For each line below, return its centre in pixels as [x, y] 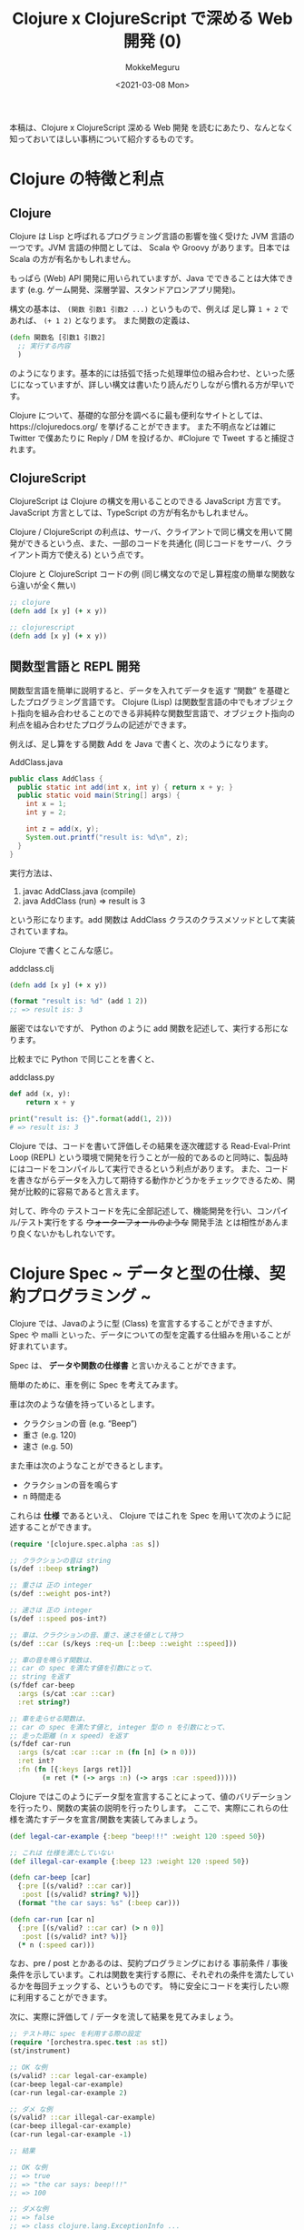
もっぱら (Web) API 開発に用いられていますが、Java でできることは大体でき [152, 277]
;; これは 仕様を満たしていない [61, 1852]
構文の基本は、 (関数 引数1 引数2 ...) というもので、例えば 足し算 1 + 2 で [149, 308]
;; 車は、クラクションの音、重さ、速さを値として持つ [97, 1635]
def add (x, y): [40, 1094]
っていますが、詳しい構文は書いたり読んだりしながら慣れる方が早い [160, 384]
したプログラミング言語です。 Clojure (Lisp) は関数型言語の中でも [132, 701]
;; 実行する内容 [44, 346]
